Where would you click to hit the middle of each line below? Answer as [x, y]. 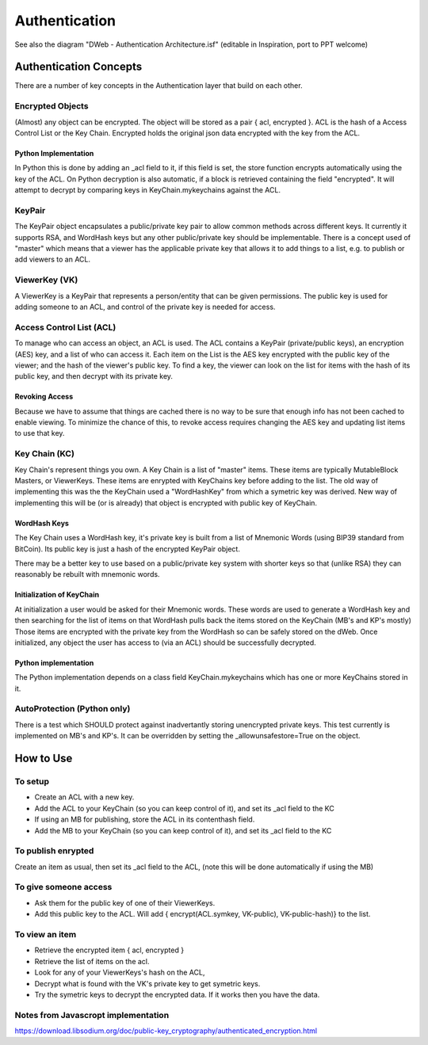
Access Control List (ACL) [65, 327]
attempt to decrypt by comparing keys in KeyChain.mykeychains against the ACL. [148, 190]
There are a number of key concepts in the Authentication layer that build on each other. [159, 86]
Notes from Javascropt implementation [92, 1015]
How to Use [44, 759]
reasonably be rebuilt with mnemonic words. [87, 574]
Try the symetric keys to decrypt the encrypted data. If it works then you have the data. [177, 994]
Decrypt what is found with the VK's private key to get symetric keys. [147, 983]
